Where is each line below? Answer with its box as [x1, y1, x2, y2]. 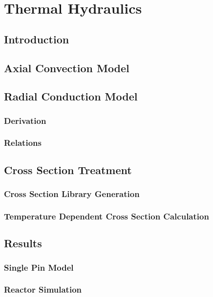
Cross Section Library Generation [4, 188, 140, 200]
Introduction [4, 31, 69, 46]
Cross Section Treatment [4, 162, 132, 177]
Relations [4, 137, 42, 149]
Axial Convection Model [4, 60, 129, 75]
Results [4, 236, 42, 251]
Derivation [4, 114, 46, 126]
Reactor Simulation [4, 283, 82, 296]
